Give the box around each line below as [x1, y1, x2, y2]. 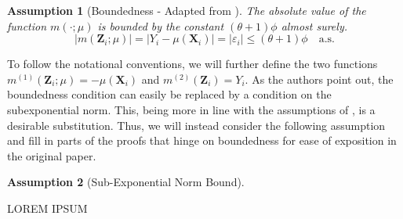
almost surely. [281, 17, 347, 34]
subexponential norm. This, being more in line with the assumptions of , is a [7, 101, 376, 117]
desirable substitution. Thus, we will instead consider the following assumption [7, 117, 386, 133]
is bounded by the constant [97, 17, 224, 34]
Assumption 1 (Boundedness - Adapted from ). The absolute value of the [7, 2, 366, 18]
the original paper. [7, 147, 96, 163]
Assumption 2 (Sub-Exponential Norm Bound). [7, 174, 245, 190]
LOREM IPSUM [7, 199, 88, 216]
